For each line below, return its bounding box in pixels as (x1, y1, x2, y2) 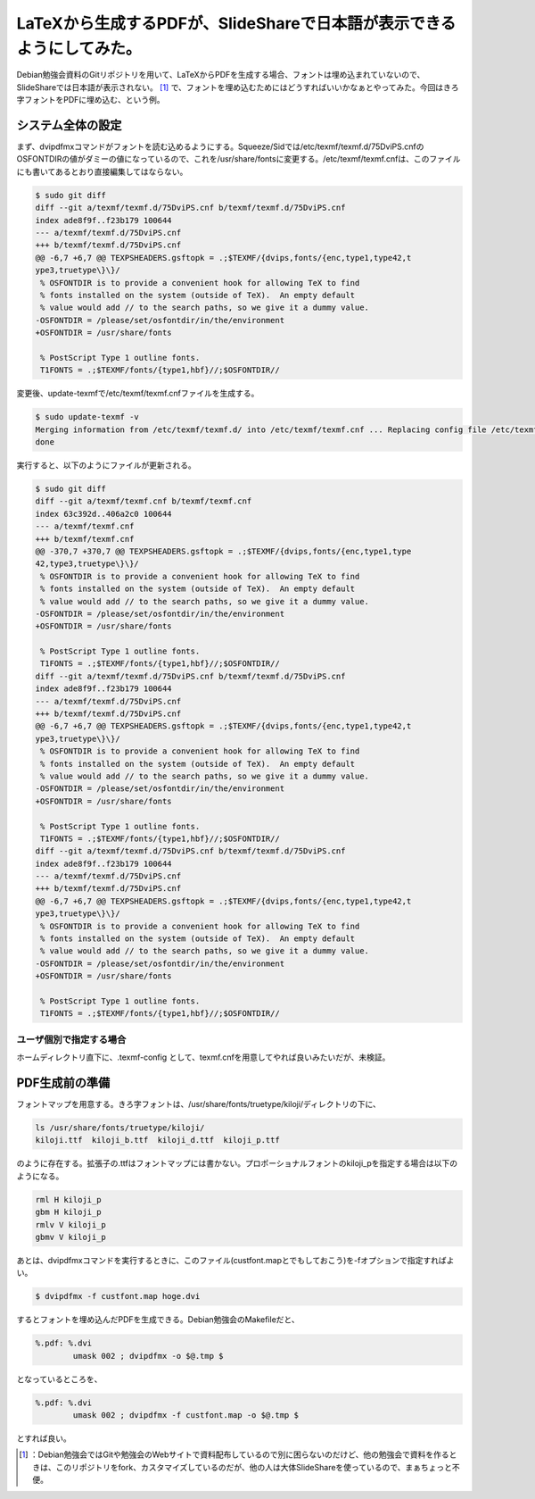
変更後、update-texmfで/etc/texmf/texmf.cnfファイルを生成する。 (16, 388, 259, 399)
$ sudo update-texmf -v (35, 412, 140, 422)
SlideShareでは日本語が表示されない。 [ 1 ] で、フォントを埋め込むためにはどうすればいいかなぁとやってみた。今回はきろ (16, 81, 459, 93)
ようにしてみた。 (16, 38, 142, 58)
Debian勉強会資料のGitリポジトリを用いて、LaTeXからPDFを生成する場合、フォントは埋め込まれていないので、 (16, 70, 425, 80)
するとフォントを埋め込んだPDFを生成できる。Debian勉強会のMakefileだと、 (16, 1314, 300, 1325)
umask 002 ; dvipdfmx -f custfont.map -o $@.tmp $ (72, 1411, 299, 1420)
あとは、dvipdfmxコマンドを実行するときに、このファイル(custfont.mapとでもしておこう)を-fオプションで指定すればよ (16, 1254, 455, 1265)
